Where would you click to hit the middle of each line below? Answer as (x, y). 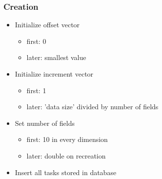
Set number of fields (45, 123)
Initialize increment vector (54, 74)
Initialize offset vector (47, 25)
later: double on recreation (66, 155)
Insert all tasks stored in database (66, 172)
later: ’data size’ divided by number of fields (92, 107)
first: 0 (36, 41)
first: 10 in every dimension (67, 139)
